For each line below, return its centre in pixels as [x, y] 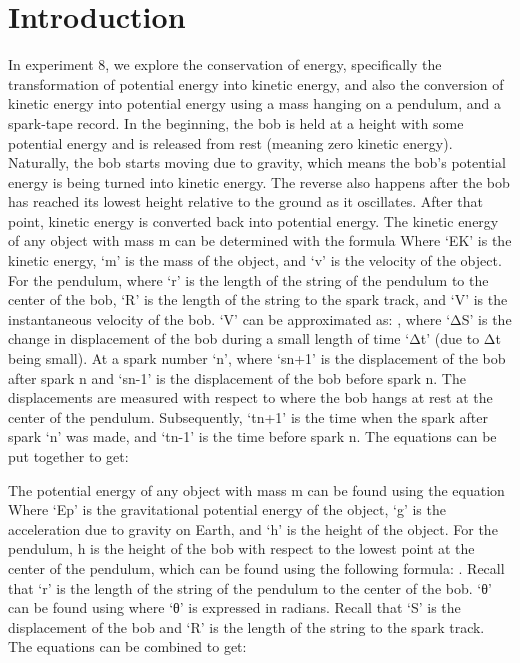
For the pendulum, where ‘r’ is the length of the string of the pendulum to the [248, 279]
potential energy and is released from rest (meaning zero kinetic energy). [230, 142]
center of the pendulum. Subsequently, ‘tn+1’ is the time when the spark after [248, 416]
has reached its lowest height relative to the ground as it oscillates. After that [246, 201]
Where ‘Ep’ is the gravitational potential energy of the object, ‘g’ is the [227, 509]
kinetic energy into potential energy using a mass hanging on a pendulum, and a [255, 103]
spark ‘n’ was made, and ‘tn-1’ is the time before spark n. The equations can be [252, 436]
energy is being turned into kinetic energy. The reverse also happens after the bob [259, 181]
